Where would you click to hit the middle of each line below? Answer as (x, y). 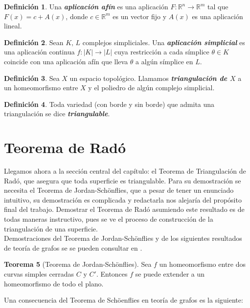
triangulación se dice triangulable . (57, 114)
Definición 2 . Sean (34, 42)
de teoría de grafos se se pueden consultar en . (73, 247)
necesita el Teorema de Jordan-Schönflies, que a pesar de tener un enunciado (119, 190)
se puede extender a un (170, 274)
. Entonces (112, 274)
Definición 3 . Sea (32, 78)
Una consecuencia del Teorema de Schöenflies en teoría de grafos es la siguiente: (124, 300)
